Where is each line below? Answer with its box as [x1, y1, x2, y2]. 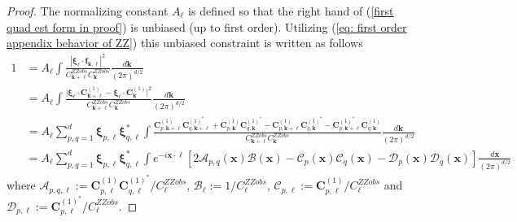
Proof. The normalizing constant [7, 2, 169, 19]
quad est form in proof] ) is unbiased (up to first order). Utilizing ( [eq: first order [7, 18, 407, 35]
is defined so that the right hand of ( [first [188, 2, 394, 19]
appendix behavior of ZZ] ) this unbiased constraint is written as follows [7, 34, 363, 51]
